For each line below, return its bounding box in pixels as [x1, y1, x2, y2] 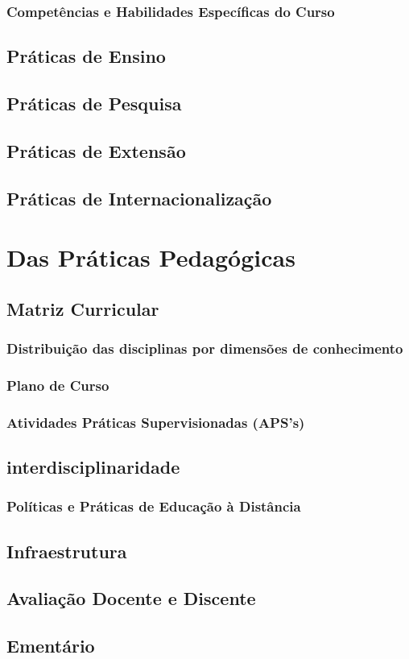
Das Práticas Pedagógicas [6, 241, 295, 274]
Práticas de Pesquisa [6, 91, 182, 116]
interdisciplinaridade [6, 454, 180, 479]
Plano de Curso [6, 375, 109, 395]
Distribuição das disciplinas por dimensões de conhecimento [6, 338, 403, 359]
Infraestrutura [6, 538, 127, 563]
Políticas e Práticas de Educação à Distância [6, 496, 301, 516]
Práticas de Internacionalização [6, 185, 272, 210]
